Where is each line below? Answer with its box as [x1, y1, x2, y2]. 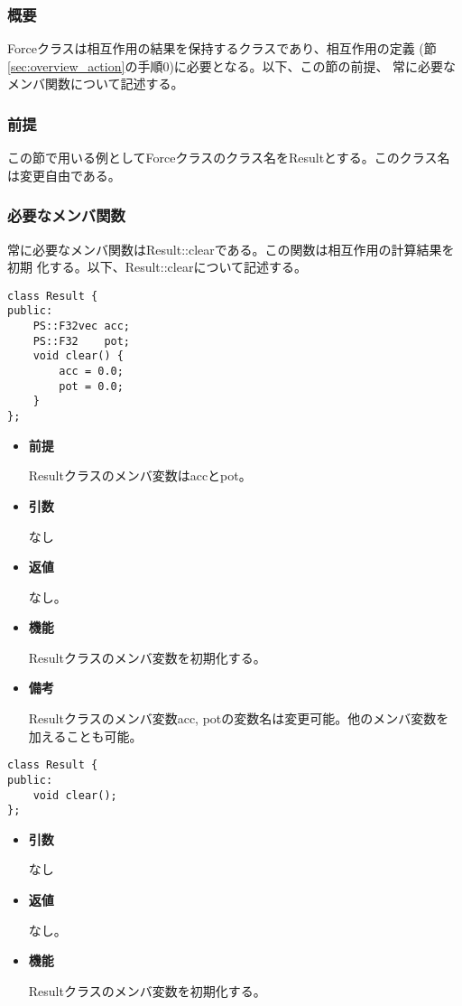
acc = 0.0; [59, 365, 124, 378]
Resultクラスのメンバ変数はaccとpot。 [28, 466, 252, 485]
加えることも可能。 [28, 726, 143, 745]
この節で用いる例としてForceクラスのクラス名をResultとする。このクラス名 [7, 148, 450, 167]
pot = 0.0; [59, 379, 124, 393]
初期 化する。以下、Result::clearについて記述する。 [7, 257, 307, 276]
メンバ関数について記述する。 [7, 74, 184, 93]
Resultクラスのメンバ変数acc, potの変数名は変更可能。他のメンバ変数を [28, 709, 449, 728]
